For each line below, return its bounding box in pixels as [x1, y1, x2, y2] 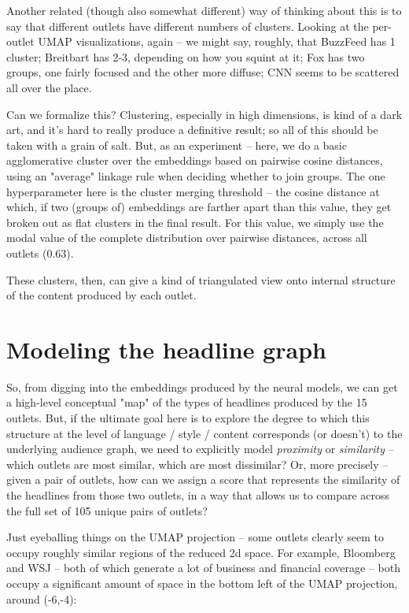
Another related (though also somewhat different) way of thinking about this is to [6, 2, 402, 18]
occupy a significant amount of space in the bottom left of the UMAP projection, [6, 574, 398, 591]
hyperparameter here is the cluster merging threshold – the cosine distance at [6, 183, 380, 199]
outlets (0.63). [6, 244, 74, 261]
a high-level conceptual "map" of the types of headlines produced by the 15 [6, 394, 367, 411]
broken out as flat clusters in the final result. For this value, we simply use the [6, 214, 384, 230]
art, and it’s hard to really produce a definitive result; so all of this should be [6, 121, 378, 138]
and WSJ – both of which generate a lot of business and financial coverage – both [6, 559, 401, 576]
